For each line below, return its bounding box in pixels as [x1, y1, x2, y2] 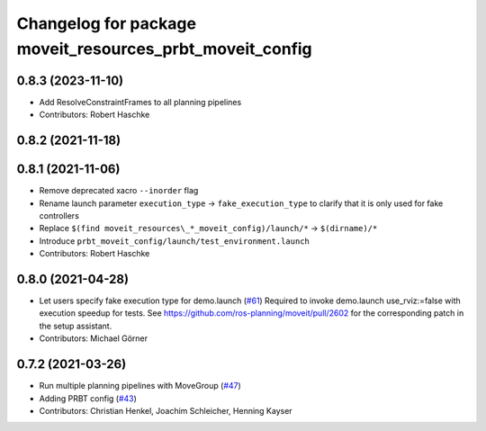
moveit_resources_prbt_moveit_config [16, 39, 312, 58]
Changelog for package [16, 13, 197, 33]
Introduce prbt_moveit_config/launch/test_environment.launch [39, 235, 310, 247]
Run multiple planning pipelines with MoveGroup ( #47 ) [39, 381, 242, 391]
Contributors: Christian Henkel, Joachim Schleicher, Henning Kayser [39, 405, 292, 416]
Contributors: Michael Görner [39, 333, 148, 344]
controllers [39, 210, 80, 220]
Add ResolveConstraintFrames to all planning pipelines [39, 96, 242, 107]
